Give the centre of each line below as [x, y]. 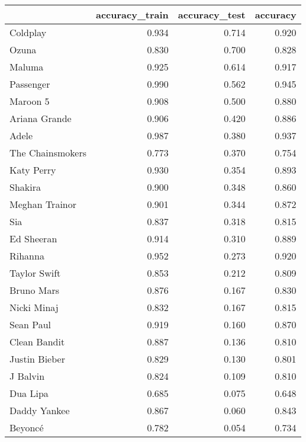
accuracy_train [132, 15]
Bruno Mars [34, 290]
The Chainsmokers [48, 153]
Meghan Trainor [43, 204]
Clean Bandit [37, 342]
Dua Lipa [29, 393]
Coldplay [28, 32]
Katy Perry [33, 170]
